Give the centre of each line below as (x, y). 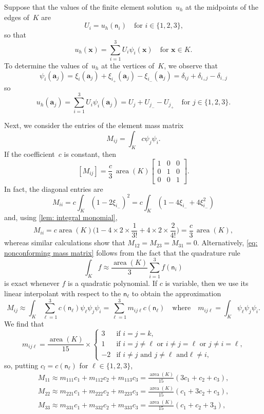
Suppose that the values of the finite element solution (88, 7)
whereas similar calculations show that (65, 242)
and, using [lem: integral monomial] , (61, 217)
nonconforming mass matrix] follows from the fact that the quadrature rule (122, 252)
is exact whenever (32, 283)
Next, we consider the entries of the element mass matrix (94, 125)
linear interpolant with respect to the (63, 293)
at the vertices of (128, 65)
